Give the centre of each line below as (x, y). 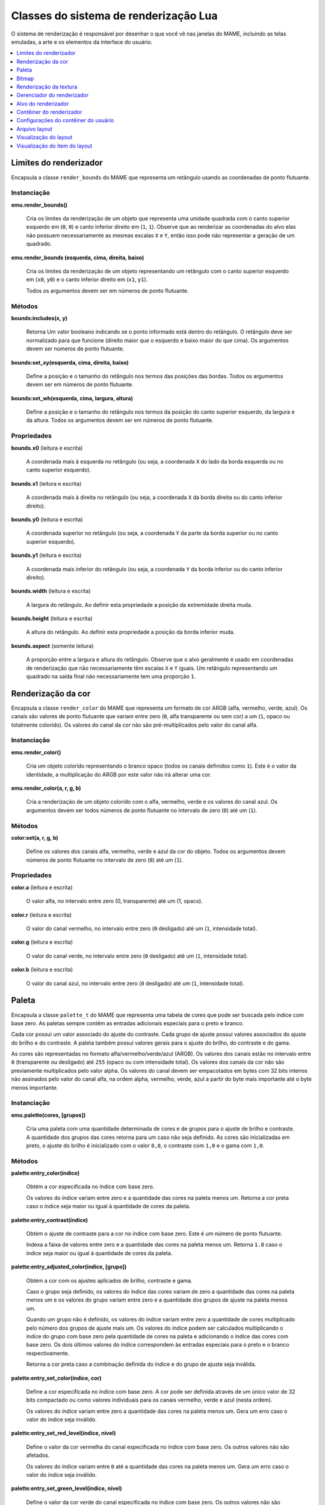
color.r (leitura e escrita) (42, 914)
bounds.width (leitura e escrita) (51, 591)
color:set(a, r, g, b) (35, 837)
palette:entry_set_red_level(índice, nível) (63, 1433)
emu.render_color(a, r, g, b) (46, 788)
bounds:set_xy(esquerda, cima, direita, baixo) (70, 362)
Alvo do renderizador (43, 104)
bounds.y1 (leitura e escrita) (46, 555)
